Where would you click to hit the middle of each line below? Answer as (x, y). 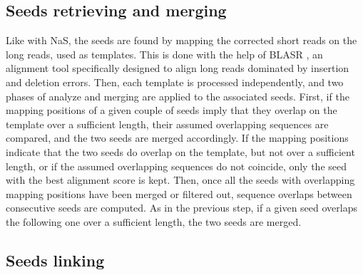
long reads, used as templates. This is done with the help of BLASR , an (164, 54)
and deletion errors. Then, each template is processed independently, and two (175, 82)
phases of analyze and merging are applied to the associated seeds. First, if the (178, 96)
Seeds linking (55, 260)
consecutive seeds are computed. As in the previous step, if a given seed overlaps (181, 208)
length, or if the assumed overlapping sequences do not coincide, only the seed (177, 166)
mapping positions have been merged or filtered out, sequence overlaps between (179, 193)
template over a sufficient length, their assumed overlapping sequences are (167, 124)
